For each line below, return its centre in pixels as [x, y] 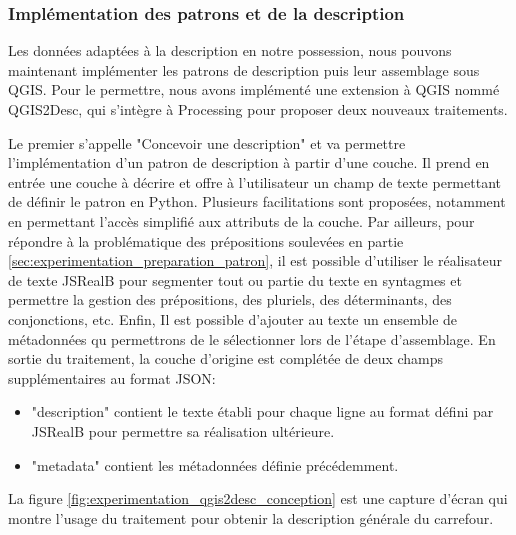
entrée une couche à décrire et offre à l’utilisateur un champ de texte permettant [254, 181]
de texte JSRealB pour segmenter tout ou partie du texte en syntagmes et [235, 279]
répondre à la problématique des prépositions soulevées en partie [206, 240]
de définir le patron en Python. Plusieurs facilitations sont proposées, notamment [257, 201]
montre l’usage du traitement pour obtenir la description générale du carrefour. [251, 517]
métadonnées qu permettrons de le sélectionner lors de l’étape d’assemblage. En [252, 338]
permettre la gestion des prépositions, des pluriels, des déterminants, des [230, 299]
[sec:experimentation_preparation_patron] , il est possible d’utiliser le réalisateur [255, 260]
